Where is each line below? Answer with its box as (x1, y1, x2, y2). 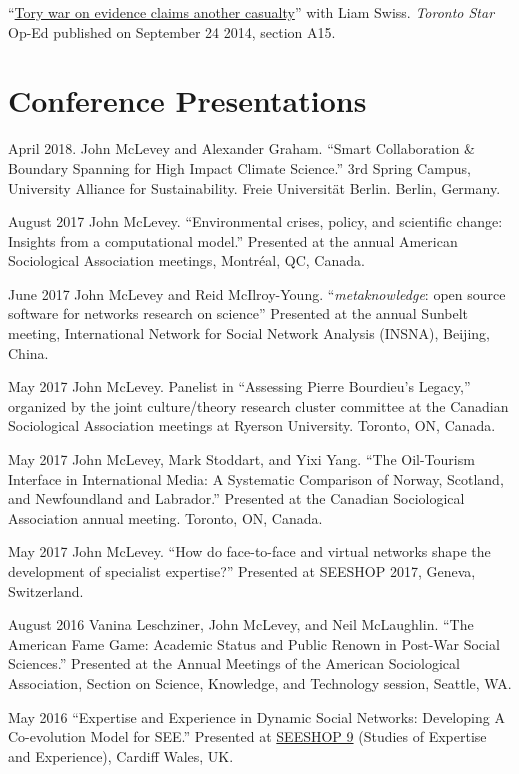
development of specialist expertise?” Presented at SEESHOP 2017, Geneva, (8, 561, 476, 581)
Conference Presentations (8, 80, 367, 121)
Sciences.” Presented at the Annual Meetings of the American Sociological (8, 653, 460, 674)
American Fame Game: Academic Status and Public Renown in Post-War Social (8, 633, 500, 654)
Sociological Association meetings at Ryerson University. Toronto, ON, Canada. (8, 415, 496, 436)
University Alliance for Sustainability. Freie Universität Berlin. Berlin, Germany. (8, 177, 501, 198)
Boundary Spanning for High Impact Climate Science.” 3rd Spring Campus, (8, 157, 471, 178)
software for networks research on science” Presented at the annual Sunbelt (8, 303, 469, 324)
